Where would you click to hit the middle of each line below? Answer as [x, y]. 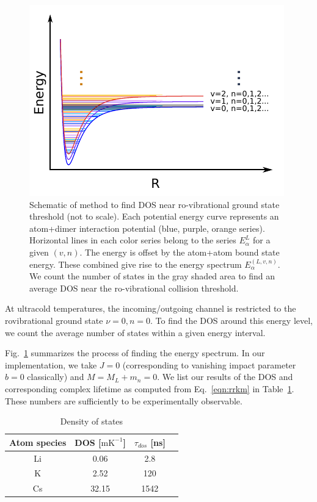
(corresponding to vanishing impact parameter [209, 364]
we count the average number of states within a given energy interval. [135, 332]
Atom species [38, 442]
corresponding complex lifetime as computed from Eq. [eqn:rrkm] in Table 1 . [150, 388]
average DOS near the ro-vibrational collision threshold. [134, 288]
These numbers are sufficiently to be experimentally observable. [124, 400]
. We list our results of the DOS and [225, 377]
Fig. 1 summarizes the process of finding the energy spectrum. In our [135, 353]
